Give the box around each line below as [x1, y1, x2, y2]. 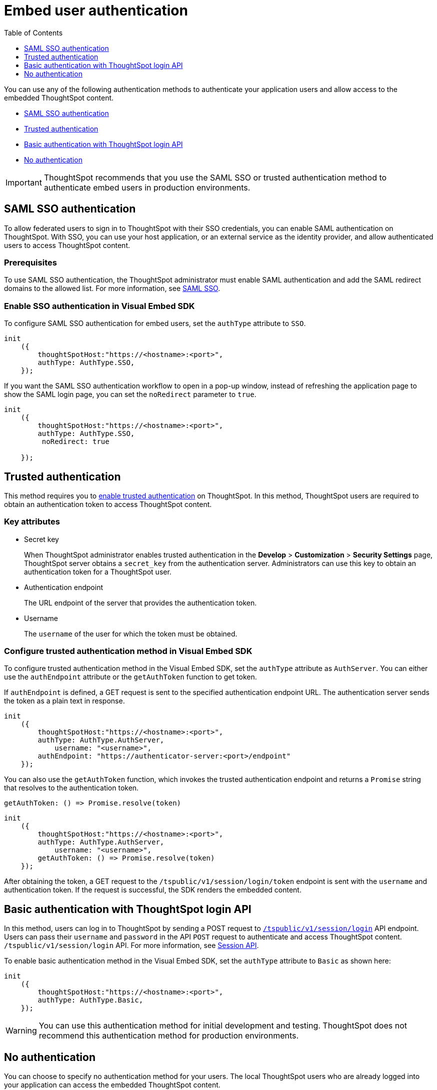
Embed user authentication [4, 2, 188, 19]
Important [5, 177, 42, 187]
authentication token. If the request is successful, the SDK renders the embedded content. [4, 885, 301, 894]
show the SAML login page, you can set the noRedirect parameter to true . [4, 390, 256, 399]
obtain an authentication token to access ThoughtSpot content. [4, 499, 212, 508]
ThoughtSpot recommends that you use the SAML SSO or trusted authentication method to [43, 172, 387, 182]
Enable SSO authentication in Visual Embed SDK [4, 300, 195, 311]
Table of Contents [4, 28, 63, 37]
